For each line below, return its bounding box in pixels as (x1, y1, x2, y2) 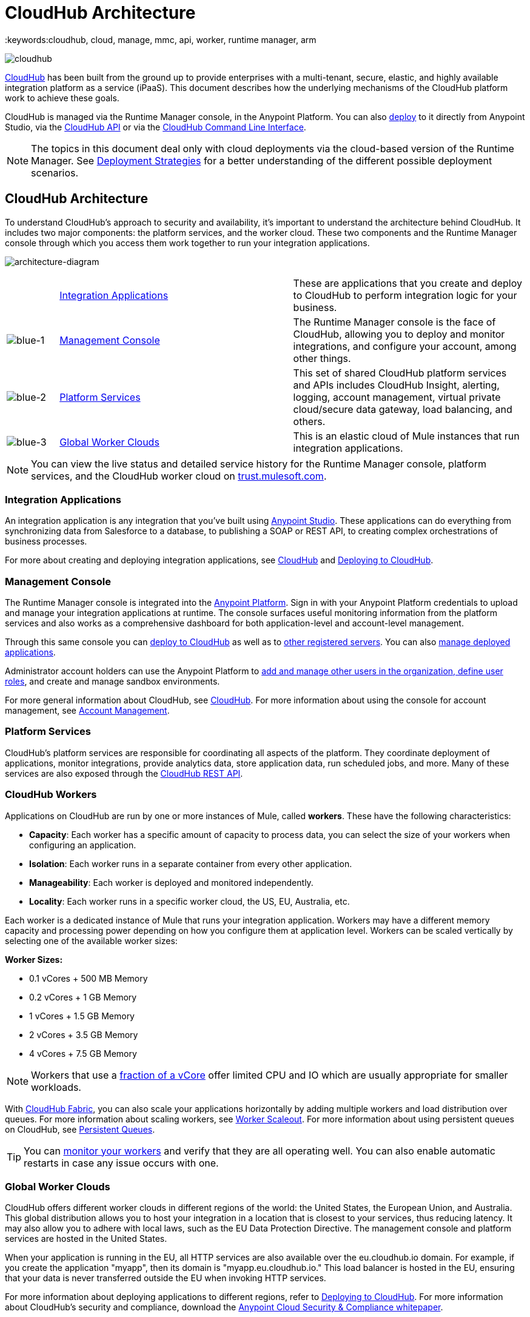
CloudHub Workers (5, 788, 97, 801)
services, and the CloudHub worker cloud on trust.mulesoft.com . (31, 469, 327, 482)
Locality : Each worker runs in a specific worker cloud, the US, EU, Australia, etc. (29, 896, 350, 906)
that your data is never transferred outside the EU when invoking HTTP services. (5, 1273, 326, 1284)
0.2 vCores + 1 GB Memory (29, 991, 137, 1002)
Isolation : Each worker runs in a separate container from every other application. (29, 858, 352, 869)
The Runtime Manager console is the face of (293, 315, 496, 328)
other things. (293, 352, 351, 364)
